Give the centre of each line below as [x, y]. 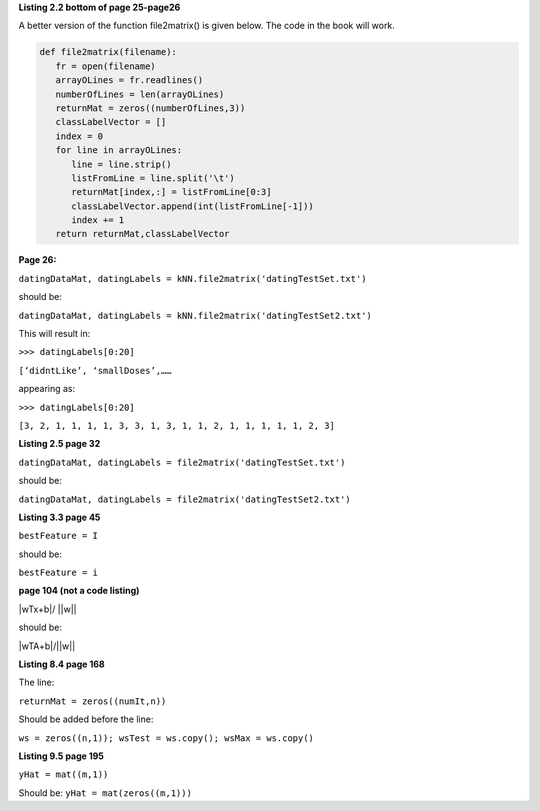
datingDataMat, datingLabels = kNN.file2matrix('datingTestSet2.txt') [195, 315]
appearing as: [47, 389]
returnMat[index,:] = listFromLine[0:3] [171, 192]
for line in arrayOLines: [119, 150]
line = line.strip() [121, 164]
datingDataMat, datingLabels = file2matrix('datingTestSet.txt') [182, 462]
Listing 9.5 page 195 [61, 756]
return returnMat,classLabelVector [142, 234]
